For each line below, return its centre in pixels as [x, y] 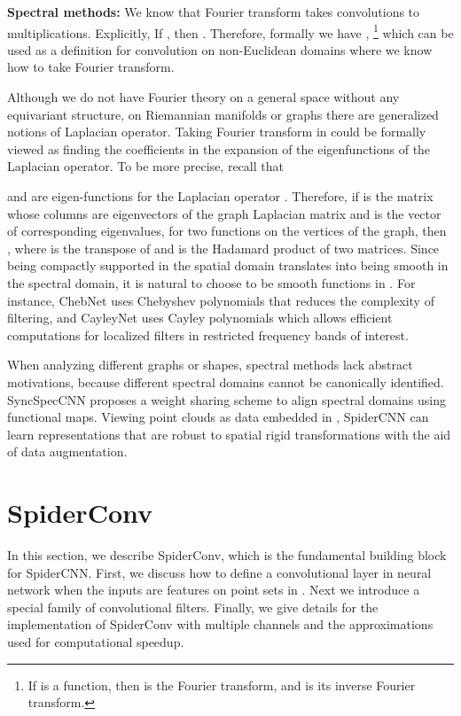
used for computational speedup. [96, 642]
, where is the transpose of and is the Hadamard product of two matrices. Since [223, 248]
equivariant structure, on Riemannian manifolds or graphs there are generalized [223, 114]
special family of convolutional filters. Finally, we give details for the [193, 607]
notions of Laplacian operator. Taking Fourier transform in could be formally [217, 132]
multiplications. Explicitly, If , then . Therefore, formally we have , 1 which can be [230, 31]
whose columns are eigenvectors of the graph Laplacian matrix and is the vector [224, 213]
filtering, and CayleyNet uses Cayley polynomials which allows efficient [200, 318]
